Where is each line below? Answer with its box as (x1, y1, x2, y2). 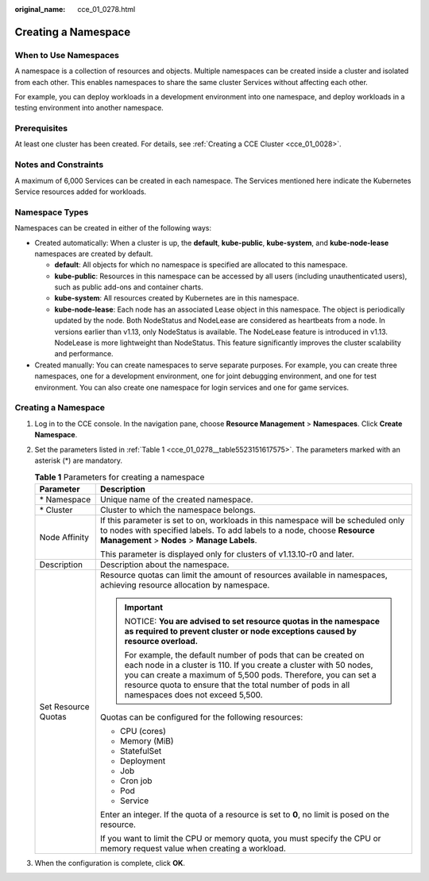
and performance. (54, 349, 114, 359)
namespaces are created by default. (34, 249, 153, 258)
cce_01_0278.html (77, 5, 136, 14)
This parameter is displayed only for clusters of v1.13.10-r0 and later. (100, 549, 355, 560)
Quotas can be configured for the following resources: (100, 712, 303, 723)
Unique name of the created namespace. (100, 494, 253, 505)
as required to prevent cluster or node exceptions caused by (124, 625, 357, 636)
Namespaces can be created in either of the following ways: (14, 223, 212, 233)
